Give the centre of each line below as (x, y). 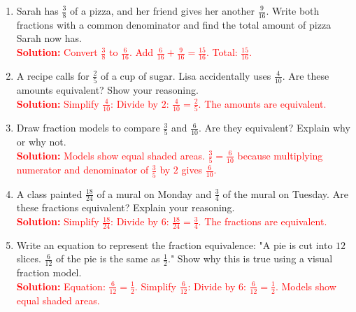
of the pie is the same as (108, 258)
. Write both (293, 10)
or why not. (41, 142)
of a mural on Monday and (154, 193)
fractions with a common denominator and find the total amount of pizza (174, 24)
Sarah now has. (49, 38)
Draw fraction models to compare (88, 128)
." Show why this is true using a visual (250, 258)
